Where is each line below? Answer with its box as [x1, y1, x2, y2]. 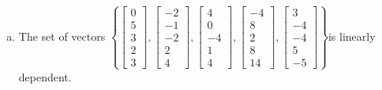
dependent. [18, 68, 72, 85]
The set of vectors [18, 27, 106, 44]
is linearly [328, 27, 376, 44]
